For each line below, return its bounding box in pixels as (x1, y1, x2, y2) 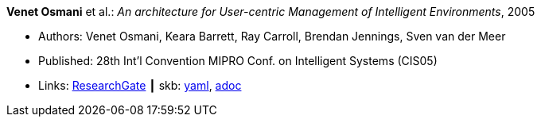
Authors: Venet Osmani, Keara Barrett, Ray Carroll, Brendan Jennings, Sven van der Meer (38, 29, 506, 43)
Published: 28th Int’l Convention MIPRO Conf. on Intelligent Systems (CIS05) (38, 54, 438, 67)
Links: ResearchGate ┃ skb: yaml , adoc (38, 79, 242, 92)
